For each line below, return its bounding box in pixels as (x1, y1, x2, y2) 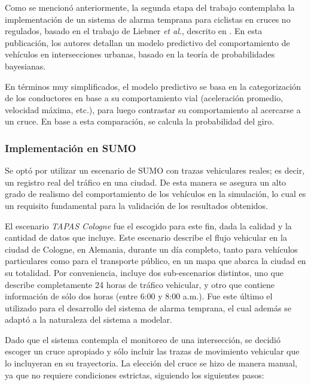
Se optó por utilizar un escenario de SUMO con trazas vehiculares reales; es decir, (5, 164, 305, 177)
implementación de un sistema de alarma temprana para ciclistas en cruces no (5, 13, 291, 25)
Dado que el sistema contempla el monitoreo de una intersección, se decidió (5, 333, 280, 345)
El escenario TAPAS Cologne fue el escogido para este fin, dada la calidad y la (5, 219, 292, 232)
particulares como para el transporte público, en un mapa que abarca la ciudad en (5, 254, 306, 267)
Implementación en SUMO (5, 140, 136, 155)
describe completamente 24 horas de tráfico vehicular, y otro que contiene (5, 278, 275, 290)
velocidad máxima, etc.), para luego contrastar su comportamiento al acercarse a (5, 103, 301, 116)
